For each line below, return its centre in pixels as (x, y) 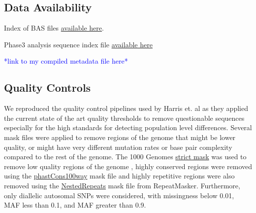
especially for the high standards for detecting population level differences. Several (128, 127)
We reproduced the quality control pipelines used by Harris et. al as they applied (126, 108)
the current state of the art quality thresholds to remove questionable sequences (124, 118)
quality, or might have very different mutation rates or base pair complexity (118, 147)
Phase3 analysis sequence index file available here (78, 44)
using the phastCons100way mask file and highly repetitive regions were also (119, 176)
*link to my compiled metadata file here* (66, 61)
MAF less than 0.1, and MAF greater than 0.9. (75, 205)
